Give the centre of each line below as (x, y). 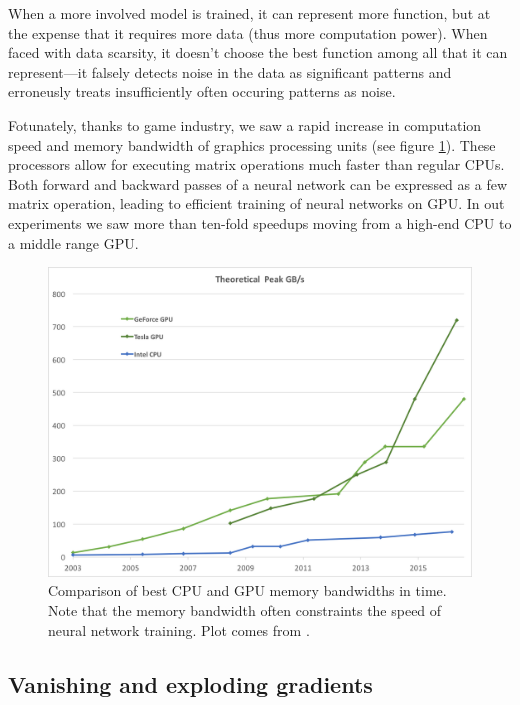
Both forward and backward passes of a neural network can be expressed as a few (258, 183)
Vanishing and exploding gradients (190, 683)
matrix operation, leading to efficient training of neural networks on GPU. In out (256, 203)
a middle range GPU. (73, 242)
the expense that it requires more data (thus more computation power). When (248, 32)
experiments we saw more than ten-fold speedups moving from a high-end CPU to (260, 222)
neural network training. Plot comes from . (179, 629)
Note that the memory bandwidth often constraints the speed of (245, 610)
